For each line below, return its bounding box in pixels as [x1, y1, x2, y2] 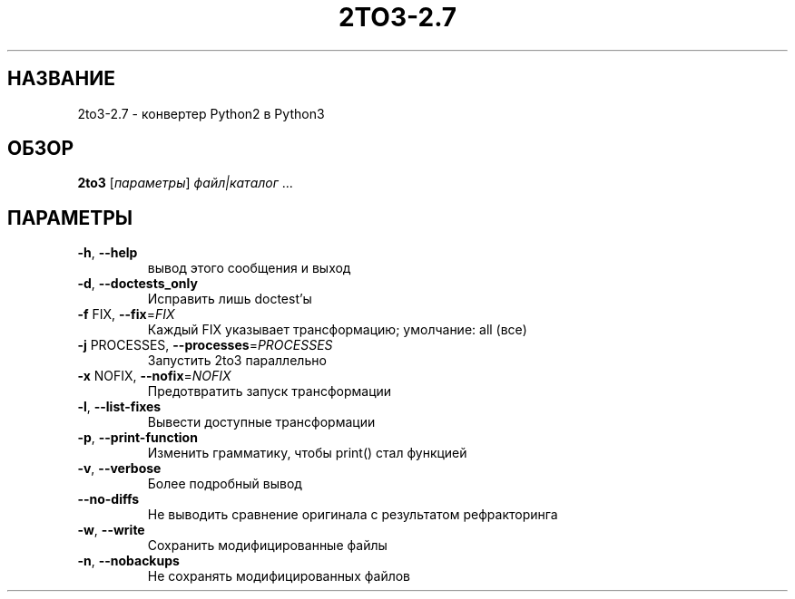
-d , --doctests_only [77, 275, 198, 292]
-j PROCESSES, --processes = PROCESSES [77, 337, 333, 353]
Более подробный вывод [147, 476, 302, 492]
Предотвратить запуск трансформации [147, 383, 392, 400]
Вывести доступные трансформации [147, 414, 376, 430]
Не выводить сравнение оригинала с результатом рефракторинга [147, 507, 558, 523]
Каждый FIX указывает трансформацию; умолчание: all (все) [147, 322, 527, 338]
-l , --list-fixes [77, 399, 162, 415]
